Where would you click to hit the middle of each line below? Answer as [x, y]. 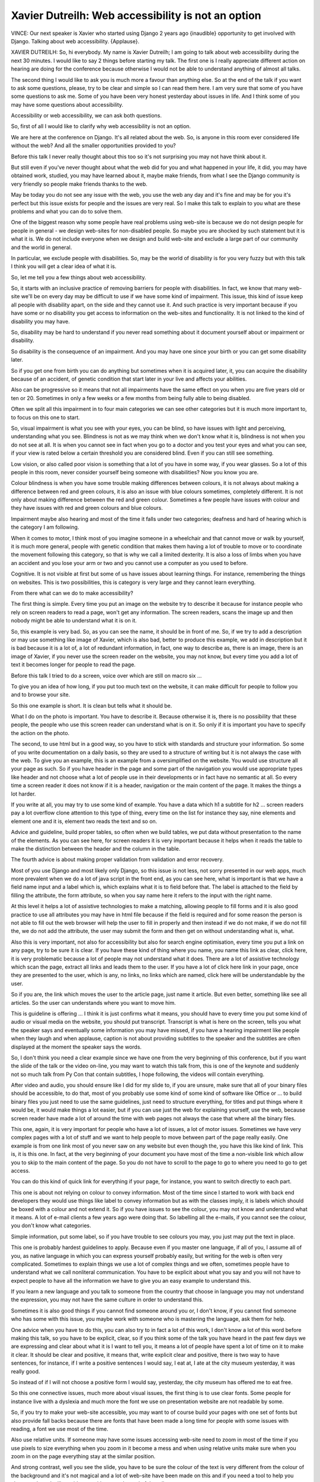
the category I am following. [45, 527]
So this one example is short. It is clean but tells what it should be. [92, 705]
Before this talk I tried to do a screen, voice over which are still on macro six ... [106, 675]
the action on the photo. [40, 733]
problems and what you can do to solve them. [67, 211]
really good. [25, 1371]
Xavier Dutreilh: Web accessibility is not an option [136, 15]
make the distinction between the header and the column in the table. [96, 848]
